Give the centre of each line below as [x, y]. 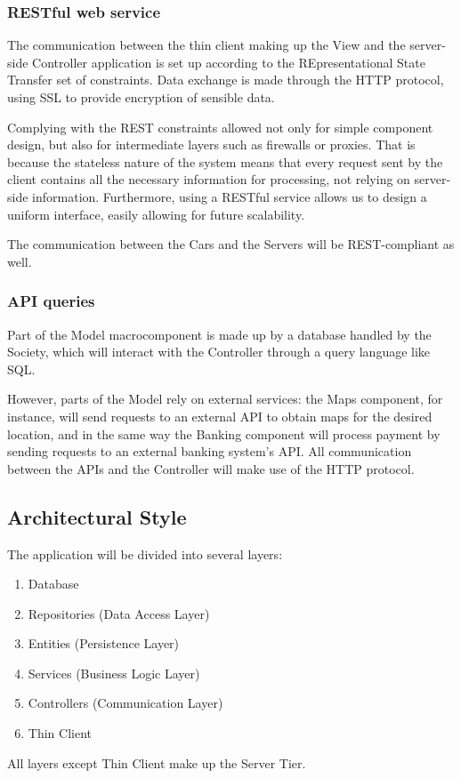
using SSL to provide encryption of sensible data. [141, 97]
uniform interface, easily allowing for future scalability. [156, 214]
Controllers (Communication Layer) [125, 703]
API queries [51, 301]
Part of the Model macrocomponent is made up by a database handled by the [219, 334]
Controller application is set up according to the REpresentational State [229, 62]
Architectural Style [97, 516]
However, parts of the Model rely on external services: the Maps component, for [225, 399]
